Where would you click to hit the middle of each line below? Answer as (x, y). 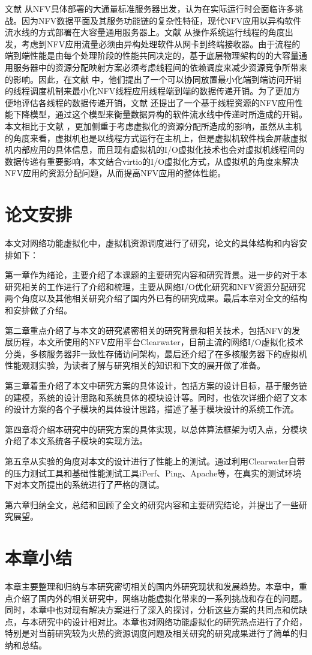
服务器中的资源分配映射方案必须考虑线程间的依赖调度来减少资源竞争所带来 (160, 67)
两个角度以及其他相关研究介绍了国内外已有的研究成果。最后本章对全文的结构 (156, 298)
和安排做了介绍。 (38, 310)
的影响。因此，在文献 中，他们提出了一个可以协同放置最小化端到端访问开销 (153, 79)
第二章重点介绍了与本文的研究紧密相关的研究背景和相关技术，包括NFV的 (148, 330)
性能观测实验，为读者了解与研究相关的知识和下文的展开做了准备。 (135, 365)
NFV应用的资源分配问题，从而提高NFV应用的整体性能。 (115, 173)
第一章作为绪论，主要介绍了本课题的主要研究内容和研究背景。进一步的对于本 (156, 275)
